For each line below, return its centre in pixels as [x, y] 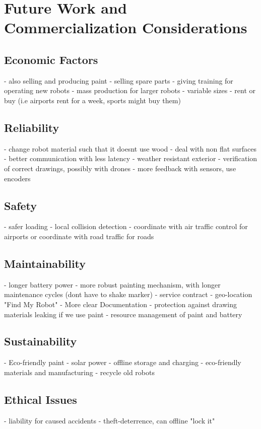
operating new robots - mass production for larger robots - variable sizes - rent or [130, 90]
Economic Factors [51, 59]
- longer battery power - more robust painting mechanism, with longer [112, 284]
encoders [17, 178]
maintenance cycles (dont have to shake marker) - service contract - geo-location [128, 294]
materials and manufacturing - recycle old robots [79, 372]
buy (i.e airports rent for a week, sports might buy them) [92, 100]
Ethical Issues [41, 399]
